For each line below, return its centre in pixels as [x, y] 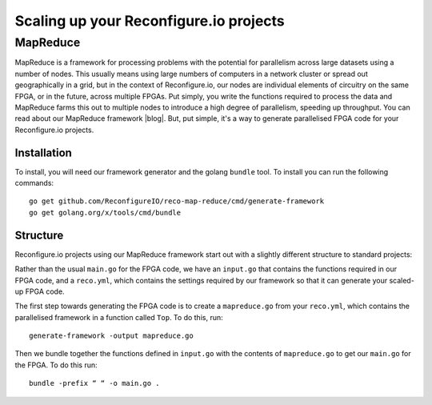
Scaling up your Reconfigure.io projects [150, 21]
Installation [43, 152]
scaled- [402, 280]
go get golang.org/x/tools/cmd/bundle [105, 213]
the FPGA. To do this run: [56, 365]
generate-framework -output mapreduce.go [111, 336]
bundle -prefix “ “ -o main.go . [94, 383]
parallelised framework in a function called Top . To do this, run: [119, 317]
